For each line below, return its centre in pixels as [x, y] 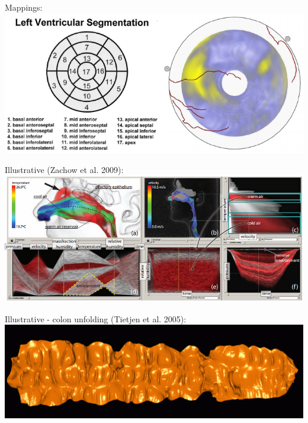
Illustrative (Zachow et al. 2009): [64, 169]
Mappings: [24, 7]
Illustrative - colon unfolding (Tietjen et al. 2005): [96, 318]
